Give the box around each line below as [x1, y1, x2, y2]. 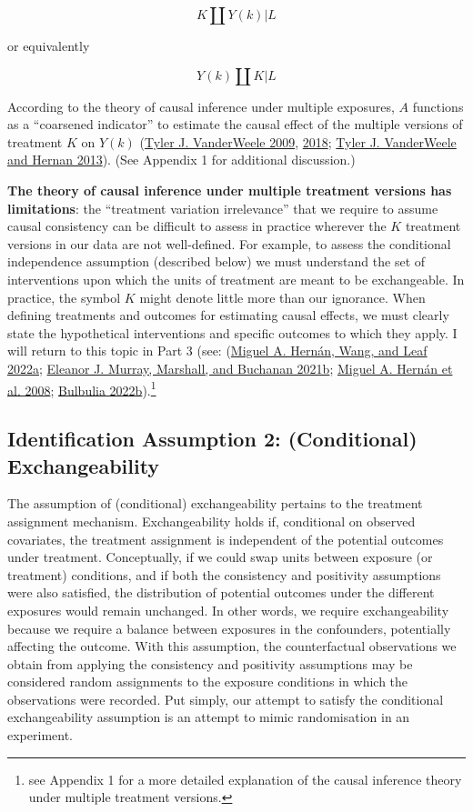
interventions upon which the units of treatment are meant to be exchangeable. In [7, 269, 465, 288]
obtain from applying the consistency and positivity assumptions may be [7, 654, 413, 673]
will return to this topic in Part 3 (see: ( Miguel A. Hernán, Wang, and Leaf [7, 341, 428, 360]
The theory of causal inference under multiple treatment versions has [7, 180, 452, 199]
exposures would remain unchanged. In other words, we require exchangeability [7, 600, 449, 619]
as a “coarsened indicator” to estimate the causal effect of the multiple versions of [7, 115, 463, 134]
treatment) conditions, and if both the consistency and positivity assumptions [7, 565, 441, 584]
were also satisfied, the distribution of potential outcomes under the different [7, 583, 435, 602]
